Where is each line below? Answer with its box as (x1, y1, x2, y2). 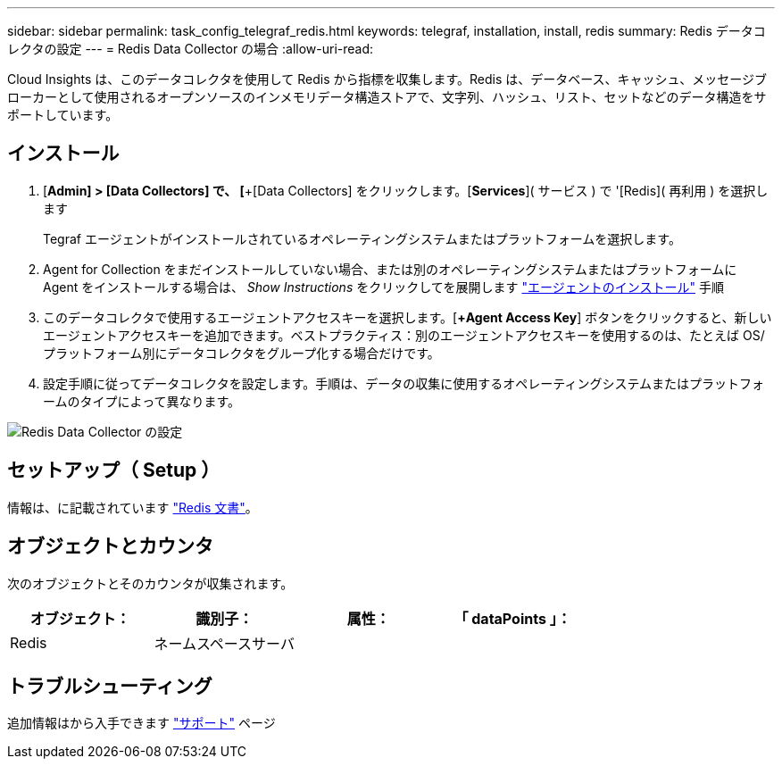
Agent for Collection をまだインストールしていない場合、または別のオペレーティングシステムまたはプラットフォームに (43, 261, 737, 277)
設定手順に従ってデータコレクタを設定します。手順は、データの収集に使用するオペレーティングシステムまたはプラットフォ (43, 375, 765, 391)
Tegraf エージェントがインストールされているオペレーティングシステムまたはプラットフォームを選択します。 (43, 230, 681, 246)
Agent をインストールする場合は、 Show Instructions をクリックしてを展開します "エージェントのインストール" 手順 (43, 279, 724, 295)
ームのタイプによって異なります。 (43, 393, 241, 409)
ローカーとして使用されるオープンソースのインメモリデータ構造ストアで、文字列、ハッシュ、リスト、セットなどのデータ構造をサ (7, 89, 767, 104)
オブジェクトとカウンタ (7, 535, 213, 558)
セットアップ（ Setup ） (7, 459, 220, 482)
